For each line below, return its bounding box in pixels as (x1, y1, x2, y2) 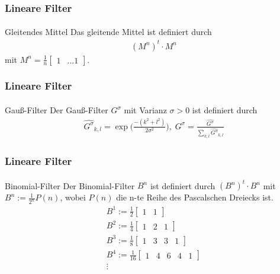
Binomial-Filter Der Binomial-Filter (5, 179, 135, 192)
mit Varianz (124, 104, 167, 116)
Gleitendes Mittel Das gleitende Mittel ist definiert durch (5, 26, 212, 38)
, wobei (60, 191, 86, 203)
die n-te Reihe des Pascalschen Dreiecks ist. (116, 191, 273, 203)
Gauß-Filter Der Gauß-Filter (5, 104, 108, 116)
